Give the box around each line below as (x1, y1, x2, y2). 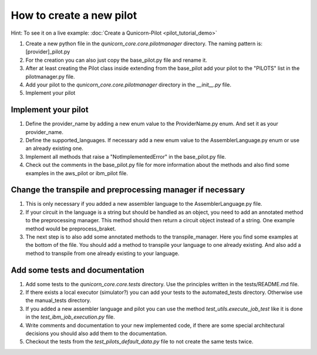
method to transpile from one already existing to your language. (25, 250, 180, 257)
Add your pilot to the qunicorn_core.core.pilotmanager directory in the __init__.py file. (25, 81, 232, 88)
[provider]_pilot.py (25, 48, 70, 55)
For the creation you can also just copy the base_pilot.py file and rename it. (25, 56, 208, 63)
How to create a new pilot (11, 9, 137, 22)
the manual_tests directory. (25, 297, 91, 304)
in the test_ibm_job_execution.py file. (25, 313, 116, 320)
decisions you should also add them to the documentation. (25, 330, 167, 337)
